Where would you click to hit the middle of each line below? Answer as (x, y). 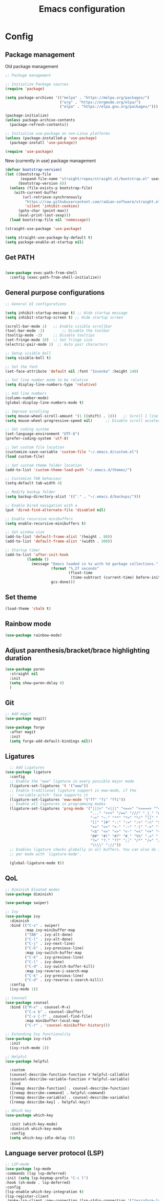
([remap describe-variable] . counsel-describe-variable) (70, 1097)
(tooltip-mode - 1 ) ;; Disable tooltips (50, 336)
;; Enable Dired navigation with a (41, 505)
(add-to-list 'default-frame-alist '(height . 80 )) (59, 537)
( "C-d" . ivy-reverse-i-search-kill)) (64, 980)
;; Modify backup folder (30, 492)
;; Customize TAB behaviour (34, 479)
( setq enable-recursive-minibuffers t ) (46, 523)
